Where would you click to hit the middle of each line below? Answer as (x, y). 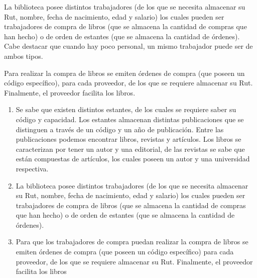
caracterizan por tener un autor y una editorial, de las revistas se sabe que (130, 149)
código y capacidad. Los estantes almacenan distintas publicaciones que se (130, 119)
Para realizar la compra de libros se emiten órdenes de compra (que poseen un (124, 73)
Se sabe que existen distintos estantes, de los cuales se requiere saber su (126, 109)
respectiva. (32, 168)
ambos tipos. (24, 56)
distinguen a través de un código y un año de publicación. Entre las (120, 129)
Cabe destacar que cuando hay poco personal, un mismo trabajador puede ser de (128, 46)
